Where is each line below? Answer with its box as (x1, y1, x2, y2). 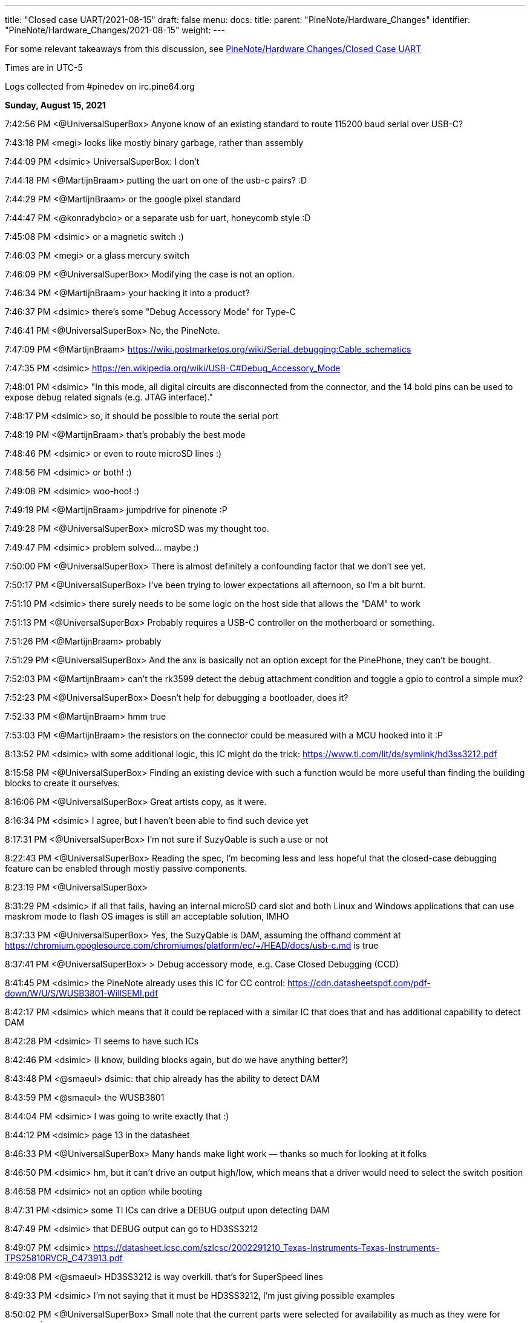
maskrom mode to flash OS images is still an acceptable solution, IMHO (5, 911, 289, 921)
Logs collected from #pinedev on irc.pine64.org (5, 81, 195, 91)
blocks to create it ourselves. (5, 778, 120, 788)
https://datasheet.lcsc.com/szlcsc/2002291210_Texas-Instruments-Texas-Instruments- (93, 1242, 440, 1253)
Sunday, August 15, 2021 (5, 100, 106, 110)
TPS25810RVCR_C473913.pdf (5, 1253, 123, 1263)
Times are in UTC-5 (5, 62, 83, 73)
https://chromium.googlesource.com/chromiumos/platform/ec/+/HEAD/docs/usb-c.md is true (5, 940, 379, 950)
